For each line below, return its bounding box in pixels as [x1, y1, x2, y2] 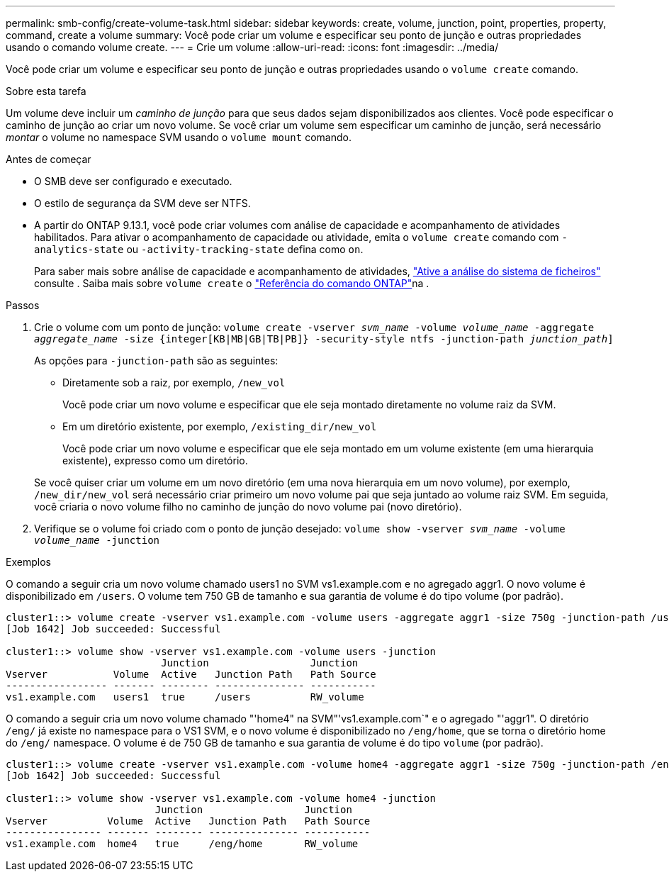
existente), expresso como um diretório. [62, 454, 248, 467]
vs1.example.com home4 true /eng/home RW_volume [6, 838, 359, 849]
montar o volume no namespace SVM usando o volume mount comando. [6, 131, 352, 143]
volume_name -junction [34, 535, 160, 546]
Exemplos [6, 556, 51, 568]
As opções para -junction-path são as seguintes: [34, 354, 279, 367]
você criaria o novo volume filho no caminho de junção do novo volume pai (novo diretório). [34, 501, 462, 513]
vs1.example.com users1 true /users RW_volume [6, 691, 364, 703]
